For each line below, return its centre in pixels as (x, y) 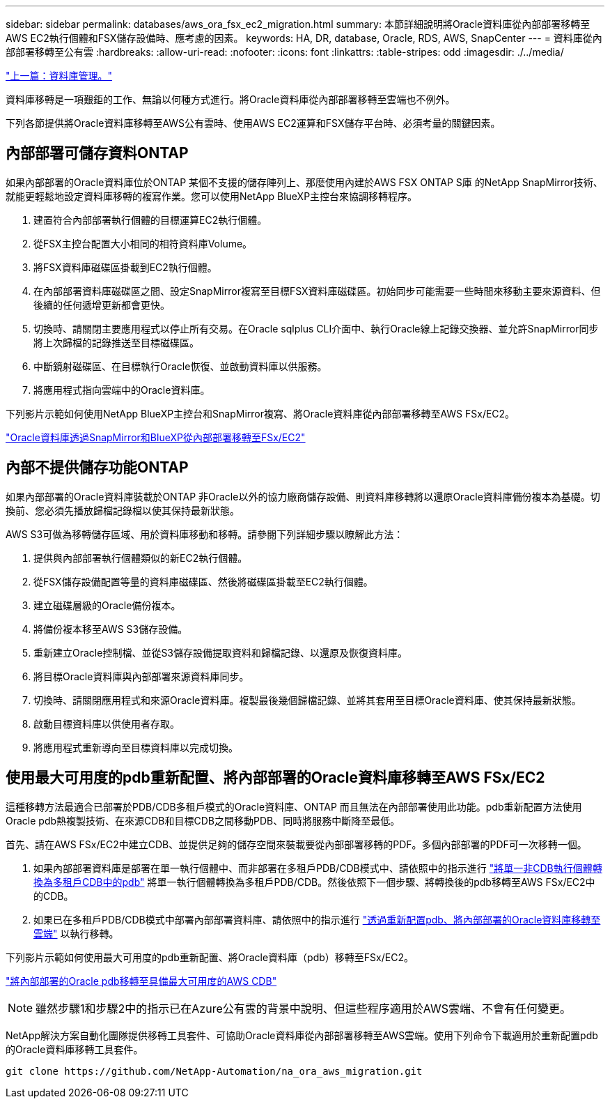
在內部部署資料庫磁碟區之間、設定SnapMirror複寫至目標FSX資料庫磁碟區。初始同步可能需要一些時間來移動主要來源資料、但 (317, 291)
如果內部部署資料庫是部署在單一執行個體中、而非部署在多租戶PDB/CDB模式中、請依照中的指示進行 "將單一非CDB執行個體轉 (318, 868)
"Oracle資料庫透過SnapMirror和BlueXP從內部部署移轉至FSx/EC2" (156, 437)
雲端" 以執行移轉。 (76, 933)
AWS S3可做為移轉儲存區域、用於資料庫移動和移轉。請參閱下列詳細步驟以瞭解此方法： (205, 534)
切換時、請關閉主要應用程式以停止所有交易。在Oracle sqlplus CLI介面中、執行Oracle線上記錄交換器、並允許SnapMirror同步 (316, 328)
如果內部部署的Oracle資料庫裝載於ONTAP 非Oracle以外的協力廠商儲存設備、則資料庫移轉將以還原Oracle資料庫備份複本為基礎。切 (303, 496)
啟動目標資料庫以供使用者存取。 (107, 723)
